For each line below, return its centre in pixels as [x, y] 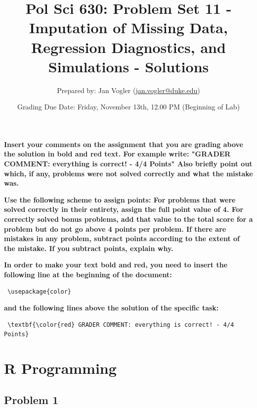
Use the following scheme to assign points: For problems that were [120, 199]
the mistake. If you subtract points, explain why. [89, 248]
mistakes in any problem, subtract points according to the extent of [122, 238]
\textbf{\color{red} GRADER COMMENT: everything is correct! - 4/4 [121, 325]
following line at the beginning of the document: [88, 274]
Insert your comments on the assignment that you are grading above [124, 144]
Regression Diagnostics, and [128, 47]
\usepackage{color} [40, 291]
